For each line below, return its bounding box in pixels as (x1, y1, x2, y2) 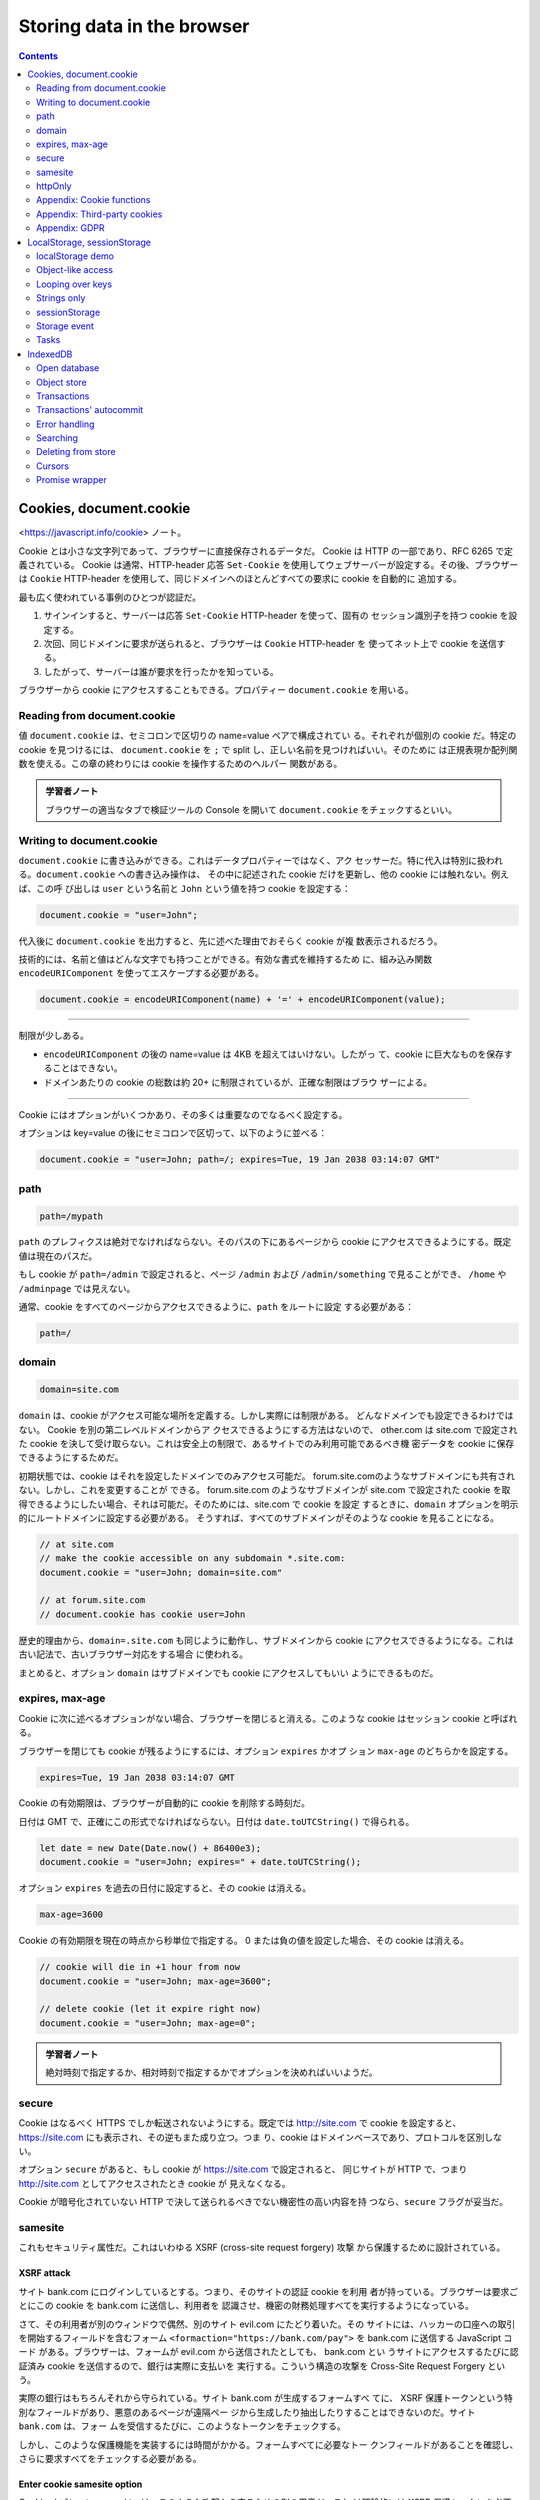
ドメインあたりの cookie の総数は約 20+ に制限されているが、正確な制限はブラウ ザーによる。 (43, 1076, 433, 1088)
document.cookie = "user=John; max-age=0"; (39, 2017, 257, 2029)
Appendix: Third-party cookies (36, 208, 163, 220)
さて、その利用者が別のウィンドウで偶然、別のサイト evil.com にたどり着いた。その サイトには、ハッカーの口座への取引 (18, 2318, 516, 2330)
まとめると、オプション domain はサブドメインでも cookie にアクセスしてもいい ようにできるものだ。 (18, 1666, 439, 1679)
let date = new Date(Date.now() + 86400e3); (39, 1842, 262, 1854)
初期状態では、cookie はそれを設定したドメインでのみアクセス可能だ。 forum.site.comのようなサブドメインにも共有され (18, 1470, 515, 1482)
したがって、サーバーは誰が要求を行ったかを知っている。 (43, 665, 279, 677)
